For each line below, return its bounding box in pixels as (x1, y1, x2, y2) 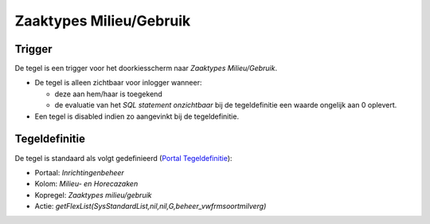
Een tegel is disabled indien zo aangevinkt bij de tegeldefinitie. (34, 112, 239, 121)
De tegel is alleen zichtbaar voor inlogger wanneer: (34, 78, 202, 88)
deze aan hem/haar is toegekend (54, 88, 162, 99)
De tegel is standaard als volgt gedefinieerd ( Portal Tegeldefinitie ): (14, 153, 233, 163)
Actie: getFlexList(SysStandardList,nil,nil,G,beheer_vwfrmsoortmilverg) (34, 202, 267, 211)
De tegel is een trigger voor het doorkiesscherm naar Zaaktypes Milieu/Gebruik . (14, 64, 278, 73)
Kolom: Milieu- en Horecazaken (34, 179, 139, 189)
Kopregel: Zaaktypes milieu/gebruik (34, 190, 152, 199)
